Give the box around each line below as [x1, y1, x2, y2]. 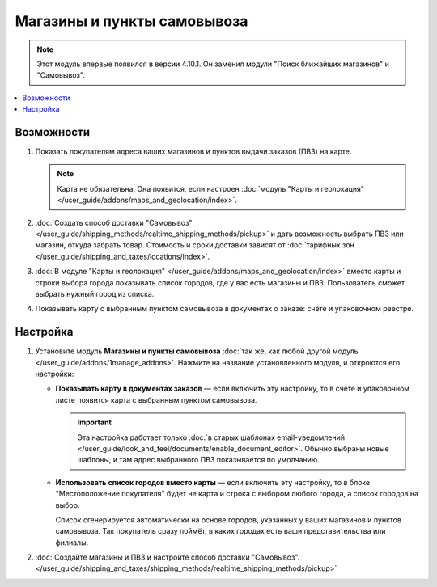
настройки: [35, 369, 74, 378]
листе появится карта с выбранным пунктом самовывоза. [55, 395, 257, 404]
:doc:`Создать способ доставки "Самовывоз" [35, 217, 193, 227]
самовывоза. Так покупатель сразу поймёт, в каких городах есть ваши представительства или [55, 526, 386, 536]
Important [77, 417, 112, 428]
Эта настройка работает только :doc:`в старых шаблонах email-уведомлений [77, 433, 346, 442]
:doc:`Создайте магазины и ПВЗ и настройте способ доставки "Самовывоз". [35, 552, 300, 562]
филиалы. [55, 538, 89, 547]
